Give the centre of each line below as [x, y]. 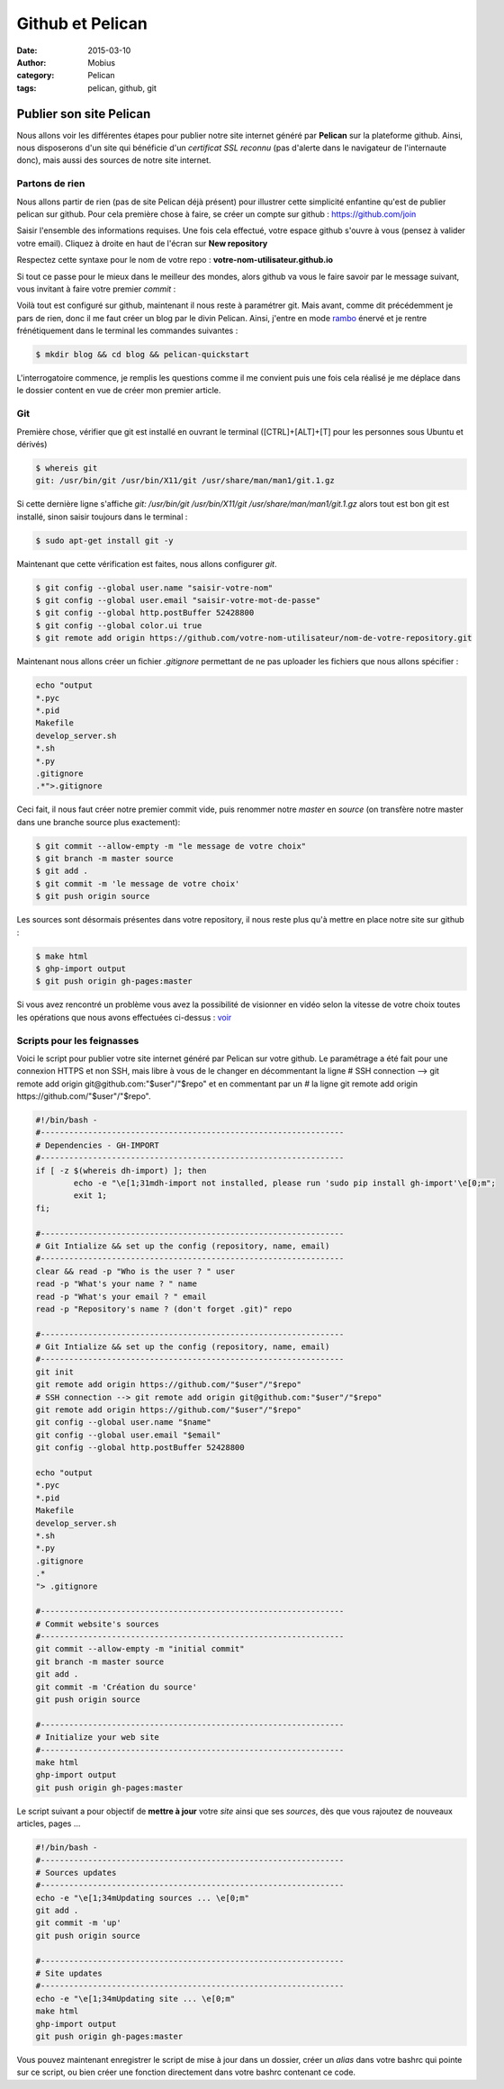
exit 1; [90, 1196]
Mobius [102, 62]
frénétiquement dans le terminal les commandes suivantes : [127, 331]
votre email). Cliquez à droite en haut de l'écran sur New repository [142, 243]
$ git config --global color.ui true [119, 625]
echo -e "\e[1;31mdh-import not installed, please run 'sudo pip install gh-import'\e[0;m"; [285, 1183]
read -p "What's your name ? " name [117, 1284]
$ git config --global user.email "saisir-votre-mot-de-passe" [178, 600]
